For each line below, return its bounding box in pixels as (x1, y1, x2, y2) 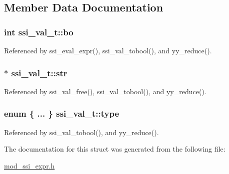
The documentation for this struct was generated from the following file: (4, 144, 225, 154)
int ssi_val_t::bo (4, 25, 73, 38)
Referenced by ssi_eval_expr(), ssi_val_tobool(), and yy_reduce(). (4, 45, 212, 55)
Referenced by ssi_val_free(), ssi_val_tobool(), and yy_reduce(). (4, 86, 206, 96)
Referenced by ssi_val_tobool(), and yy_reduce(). (4, 127, 159, 137)
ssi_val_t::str (11, 66, 67, 79)
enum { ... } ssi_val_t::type (4, 107, 119, 120)
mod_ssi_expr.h (4, 160, 55, 171)
